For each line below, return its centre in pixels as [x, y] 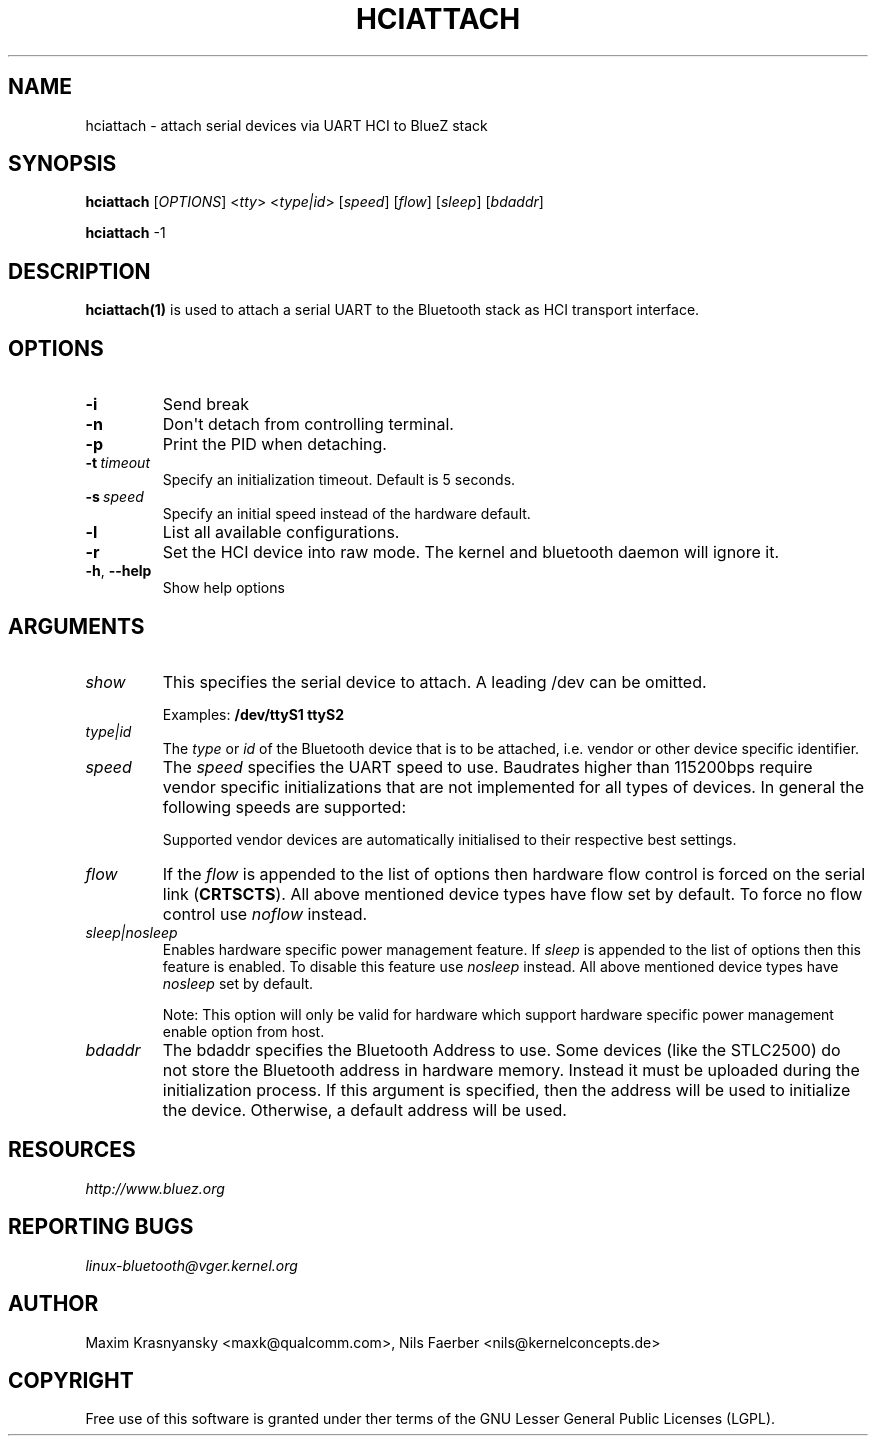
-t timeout [117, 463]
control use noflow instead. [265, 913]
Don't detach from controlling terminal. [308, 424]
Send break [205, 404]
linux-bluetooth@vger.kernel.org [191, 1265]
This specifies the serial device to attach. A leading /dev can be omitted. [434, 681]
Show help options [223, 588]
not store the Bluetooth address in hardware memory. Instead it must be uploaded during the [511, 1069]
